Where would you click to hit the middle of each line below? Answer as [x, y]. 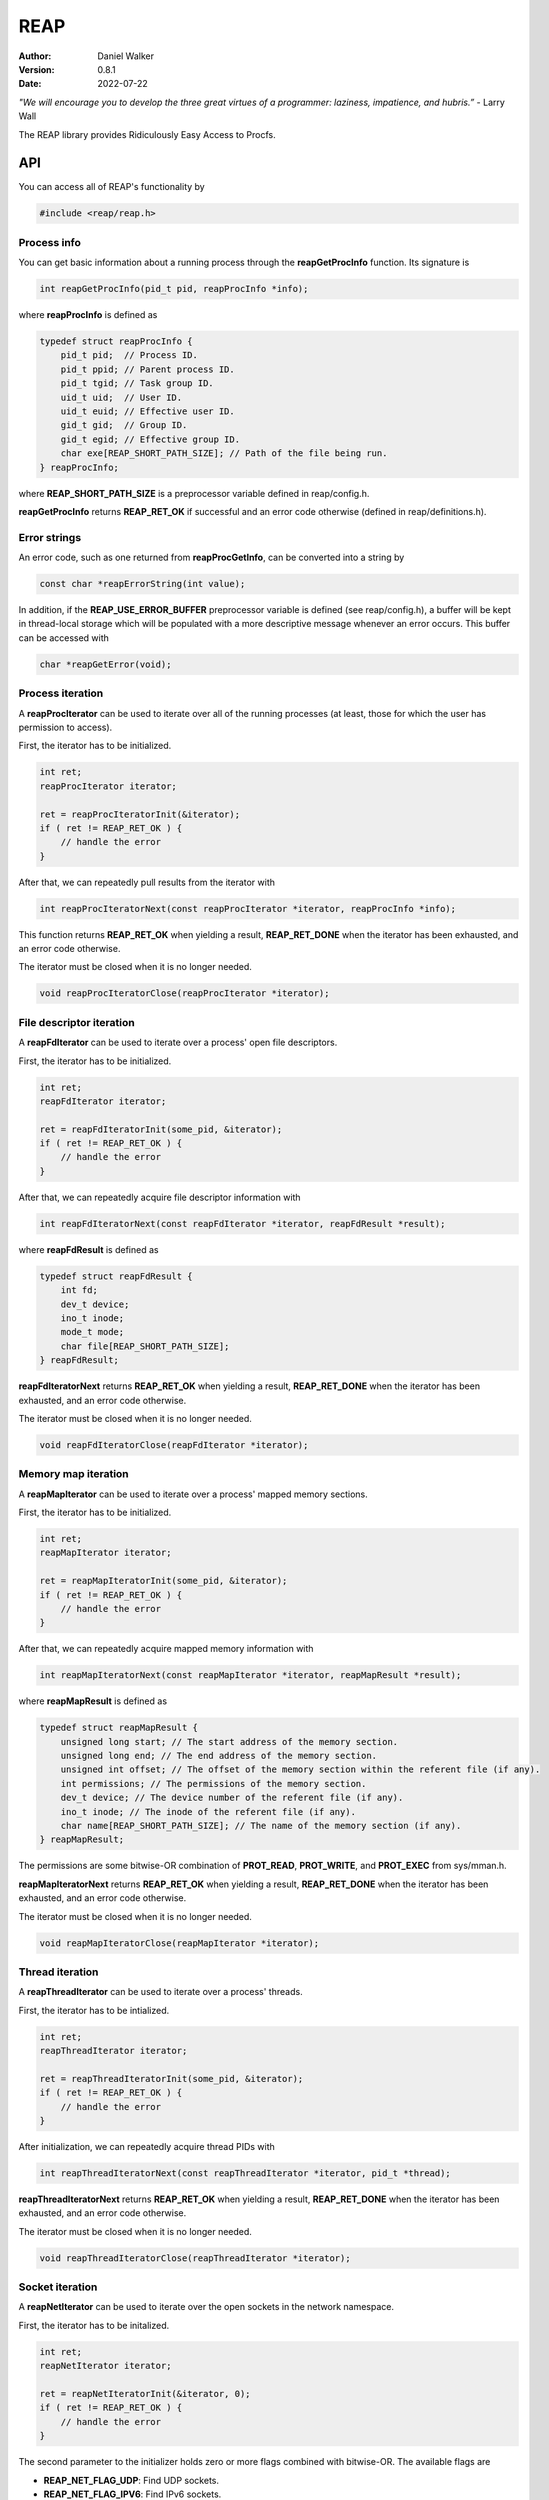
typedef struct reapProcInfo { [116, 341]
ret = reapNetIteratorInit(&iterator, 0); [145, 2393]
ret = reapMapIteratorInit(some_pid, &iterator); [163, 1581]
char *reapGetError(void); [105, 664]
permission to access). [65, 727]
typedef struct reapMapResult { [119, 1728]
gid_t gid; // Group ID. [124, 425]
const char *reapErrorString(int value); [142, 584]
